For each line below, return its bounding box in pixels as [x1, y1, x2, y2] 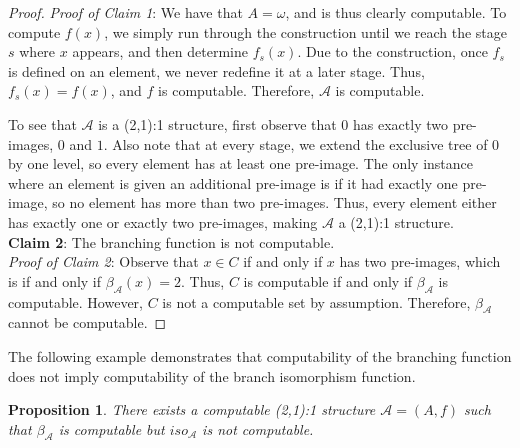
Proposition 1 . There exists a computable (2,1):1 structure [8, 399, 376, 420]
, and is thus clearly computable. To [285, 2, 507, 22]
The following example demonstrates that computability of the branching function [8, 345, 512, 366]
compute [8, 21, 61, 42]
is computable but [58, 418, 165, 439]
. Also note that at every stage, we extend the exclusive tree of [103, 133, 488, 154]
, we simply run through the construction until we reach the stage [104, 21, 508, 42]
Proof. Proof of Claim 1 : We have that [8, 2, 243, 22]
